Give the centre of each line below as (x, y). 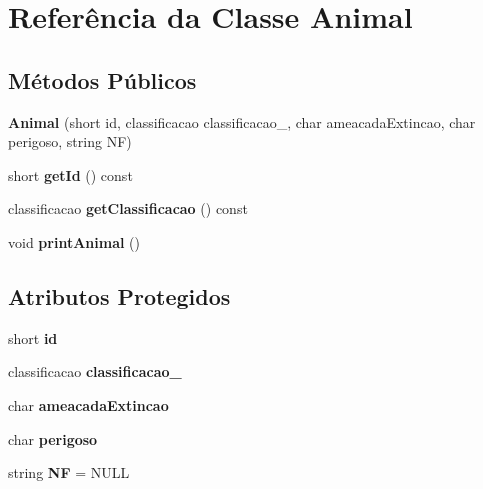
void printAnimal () (74, 241)
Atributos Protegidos (119, 295)
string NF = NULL (69, 472)
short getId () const (70, 174)
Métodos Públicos (102, 79)
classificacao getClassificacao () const (128, 208)
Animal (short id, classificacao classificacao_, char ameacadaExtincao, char (242, 121)
